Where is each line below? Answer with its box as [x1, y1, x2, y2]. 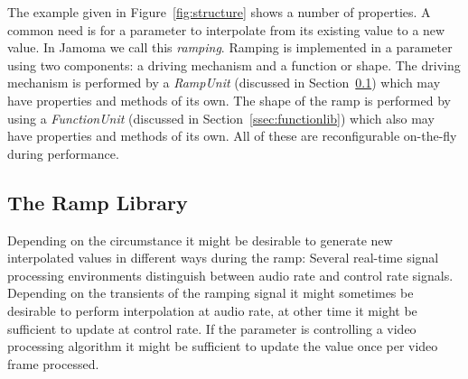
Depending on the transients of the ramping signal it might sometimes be [7, 283, 414, 302]
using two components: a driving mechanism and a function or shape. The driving [7, 55, 461, 74]
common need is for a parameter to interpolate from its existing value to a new [7, 20, 445, 39]
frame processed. [7, 354, 99, 373]
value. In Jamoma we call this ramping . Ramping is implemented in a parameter [7, 38, 453, 57]
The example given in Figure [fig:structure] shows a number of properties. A [7, 3, 431, 21]
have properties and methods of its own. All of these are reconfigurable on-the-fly [7, 126, 457, 145]
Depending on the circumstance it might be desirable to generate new [7, 230, 393, 249]
